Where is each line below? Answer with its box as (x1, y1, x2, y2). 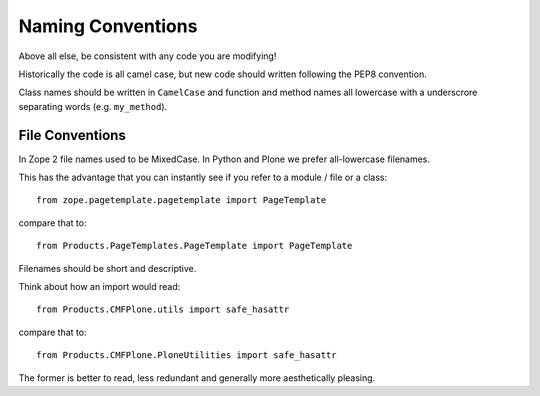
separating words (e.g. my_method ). (18, 100, 168, 112)
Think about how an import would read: (18, 280, 181, 292)
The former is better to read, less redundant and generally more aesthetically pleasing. (18, 371, 376, 384)
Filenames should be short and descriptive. (18, 262, 197, 274)
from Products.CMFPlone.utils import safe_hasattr (36, 304, 290, 315)
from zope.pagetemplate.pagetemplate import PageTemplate (36, 195, 327, 206)
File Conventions (18, 126, 127, 144)
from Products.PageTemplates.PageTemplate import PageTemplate (36, 240, 353, 252)
